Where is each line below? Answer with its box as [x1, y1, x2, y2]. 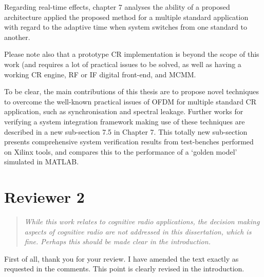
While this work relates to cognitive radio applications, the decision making [24, 216, 260, 227]
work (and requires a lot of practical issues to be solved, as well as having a [4, 58, 241, 69]
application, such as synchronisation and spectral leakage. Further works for [4, 106, 243, 117]
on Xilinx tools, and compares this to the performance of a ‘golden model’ [4, 146, 237, 157]
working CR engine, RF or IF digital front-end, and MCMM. [4, 69, 196, 79]
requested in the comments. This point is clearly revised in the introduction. [4, 263, 244, 274]
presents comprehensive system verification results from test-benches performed [4, 136, 254, 147]
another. [4, 31, 30, 42]
